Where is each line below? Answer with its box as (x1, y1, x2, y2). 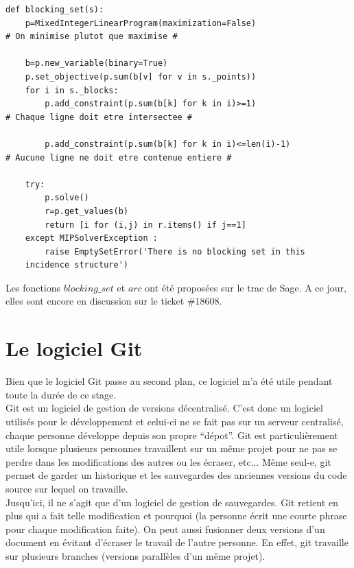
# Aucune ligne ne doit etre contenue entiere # (5, 152, 232, 163)
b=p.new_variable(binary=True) (25, 58, 168, 69)
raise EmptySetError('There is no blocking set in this (45, 246, 305, 257)
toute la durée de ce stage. (5, 387, 117, 401)
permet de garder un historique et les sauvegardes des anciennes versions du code (5, 468, 347, 482)
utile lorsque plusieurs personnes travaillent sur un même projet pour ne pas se (5, 441, 338, 455)
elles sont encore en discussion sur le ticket (5, 294, 185, 308)
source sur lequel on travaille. (5, 481, 128, 495)
